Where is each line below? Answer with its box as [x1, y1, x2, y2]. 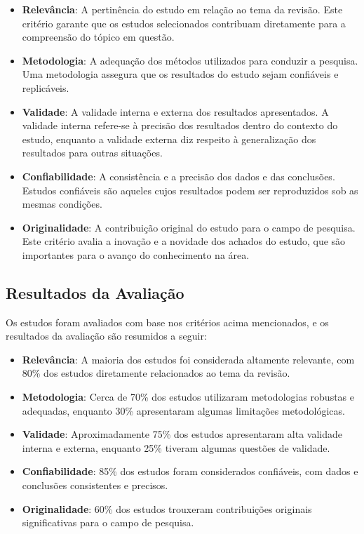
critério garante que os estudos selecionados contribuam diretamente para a [22, 15, 346, 30]
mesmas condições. [22, 196, 102, 211]
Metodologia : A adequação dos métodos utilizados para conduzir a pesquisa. [22, 53, 358, 67]
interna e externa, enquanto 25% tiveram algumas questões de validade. [22, 440, 330, 455]
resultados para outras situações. [22, 145, 163, 160]
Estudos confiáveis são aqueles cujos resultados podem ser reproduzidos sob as [22, 182, 358, 197]
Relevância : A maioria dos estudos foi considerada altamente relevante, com [22, 352, 355, 366]
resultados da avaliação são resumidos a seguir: [6, 328, 207, 343]
